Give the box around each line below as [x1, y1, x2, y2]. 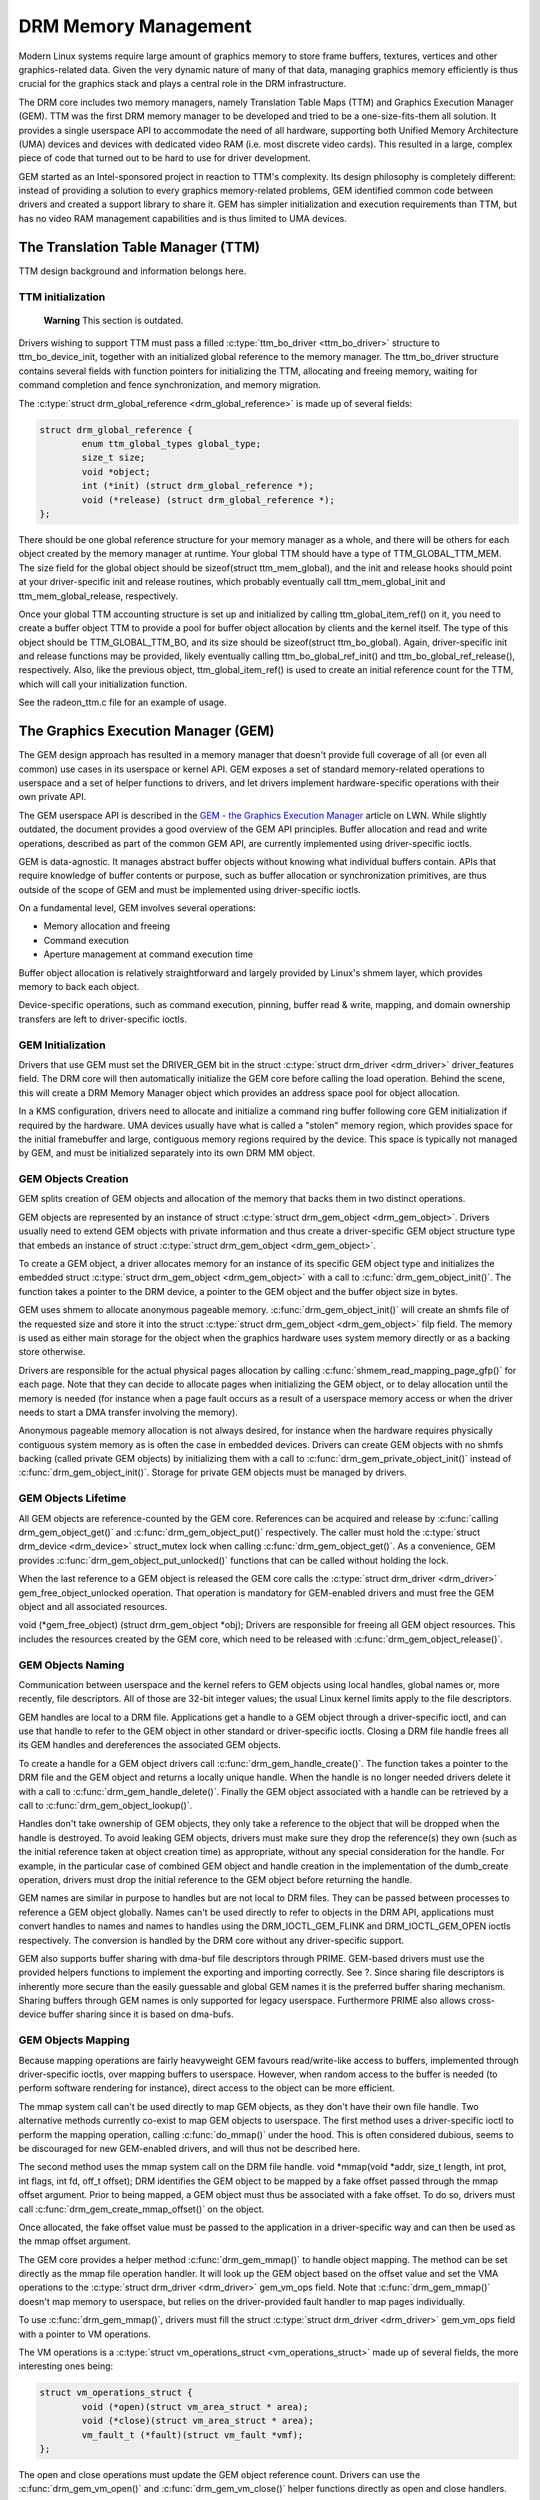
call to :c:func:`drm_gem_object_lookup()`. [18, 1800, 193, 1811]
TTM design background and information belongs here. [18, 265, 247, 277]
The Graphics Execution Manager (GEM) [18, 723, 275, 740]
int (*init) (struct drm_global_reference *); [81, 480, 314, 492]
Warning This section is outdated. [43, 314, 184, 326]
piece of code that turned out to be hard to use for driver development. [18, 152, 311, 164]
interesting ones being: [18, 2360, 114, 2372]
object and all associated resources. [18, 1600, 168, 1612]
